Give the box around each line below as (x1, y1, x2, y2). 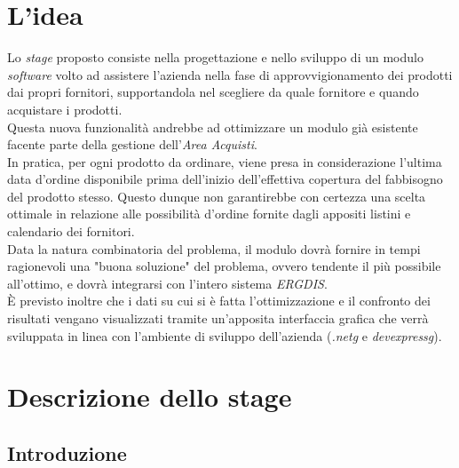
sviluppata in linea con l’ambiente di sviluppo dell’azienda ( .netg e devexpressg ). (7, 326, 442, 345)
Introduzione (7, 439, 127, 466)
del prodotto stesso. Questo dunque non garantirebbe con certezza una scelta (7, 186, 426, 205)
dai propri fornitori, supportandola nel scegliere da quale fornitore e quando (7, 83, 419, 101)
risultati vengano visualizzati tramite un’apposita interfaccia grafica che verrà (7, 309, 429, 328)
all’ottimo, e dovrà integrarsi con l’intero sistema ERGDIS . (7, 274, 328, 292)
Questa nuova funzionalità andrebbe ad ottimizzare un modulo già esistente (7, 117, 418, 136)
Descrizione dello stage (7, 378, 292, 415)
